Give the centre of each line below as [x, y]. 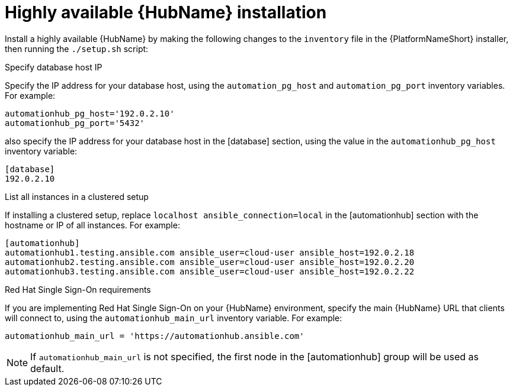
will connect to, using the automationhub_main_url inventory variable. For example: [174, 318]
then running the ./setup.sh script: [77, 49]
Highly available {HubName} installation [166, 12]
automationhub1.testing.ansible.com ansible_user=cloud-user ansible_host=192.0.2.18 [210, 252]
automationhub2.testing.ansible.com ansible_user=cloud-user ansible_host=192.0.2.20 [210, 262]
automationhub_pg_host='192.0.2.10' [90, 113]
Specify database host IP [54, 67]
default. [47, 368]
